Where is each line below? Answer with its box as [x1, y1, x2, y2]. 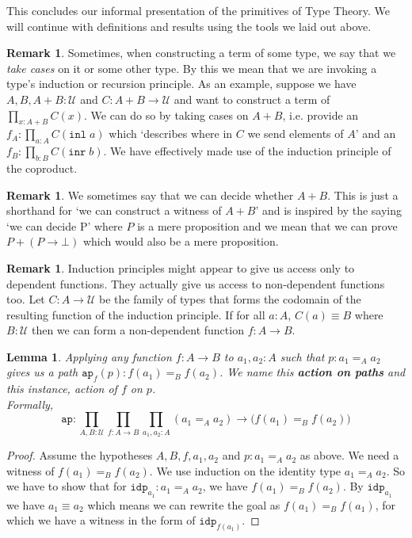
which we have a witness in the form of [6, 512, 196, 528]
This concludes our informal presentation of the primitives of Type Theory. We [6, 2, 390, 18]
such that [280, 348, 325, 364]
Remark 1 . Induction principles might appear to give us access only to [6, 259, 355, 276]
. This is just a [327, 186, 399, 203]
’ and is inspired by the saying [255, 202, 402, 219]
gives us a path [6, 364, 78, 380]
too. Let [6, 291, 45, 307]
